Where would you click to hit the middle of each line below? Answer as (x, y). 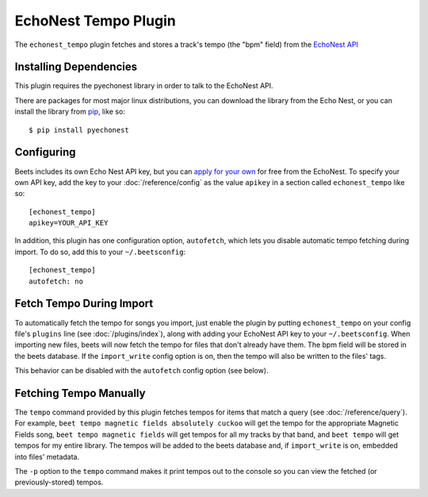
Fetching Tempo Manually (80, 393)
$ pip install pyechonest (79, 130)
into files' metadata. (47, 457)
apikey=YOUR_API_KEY (69, 223)
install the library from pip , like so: (70, 112)
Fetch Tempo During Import (84, 304)
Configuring (45, 152)
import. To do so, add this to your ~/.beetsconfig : (100, 252)
